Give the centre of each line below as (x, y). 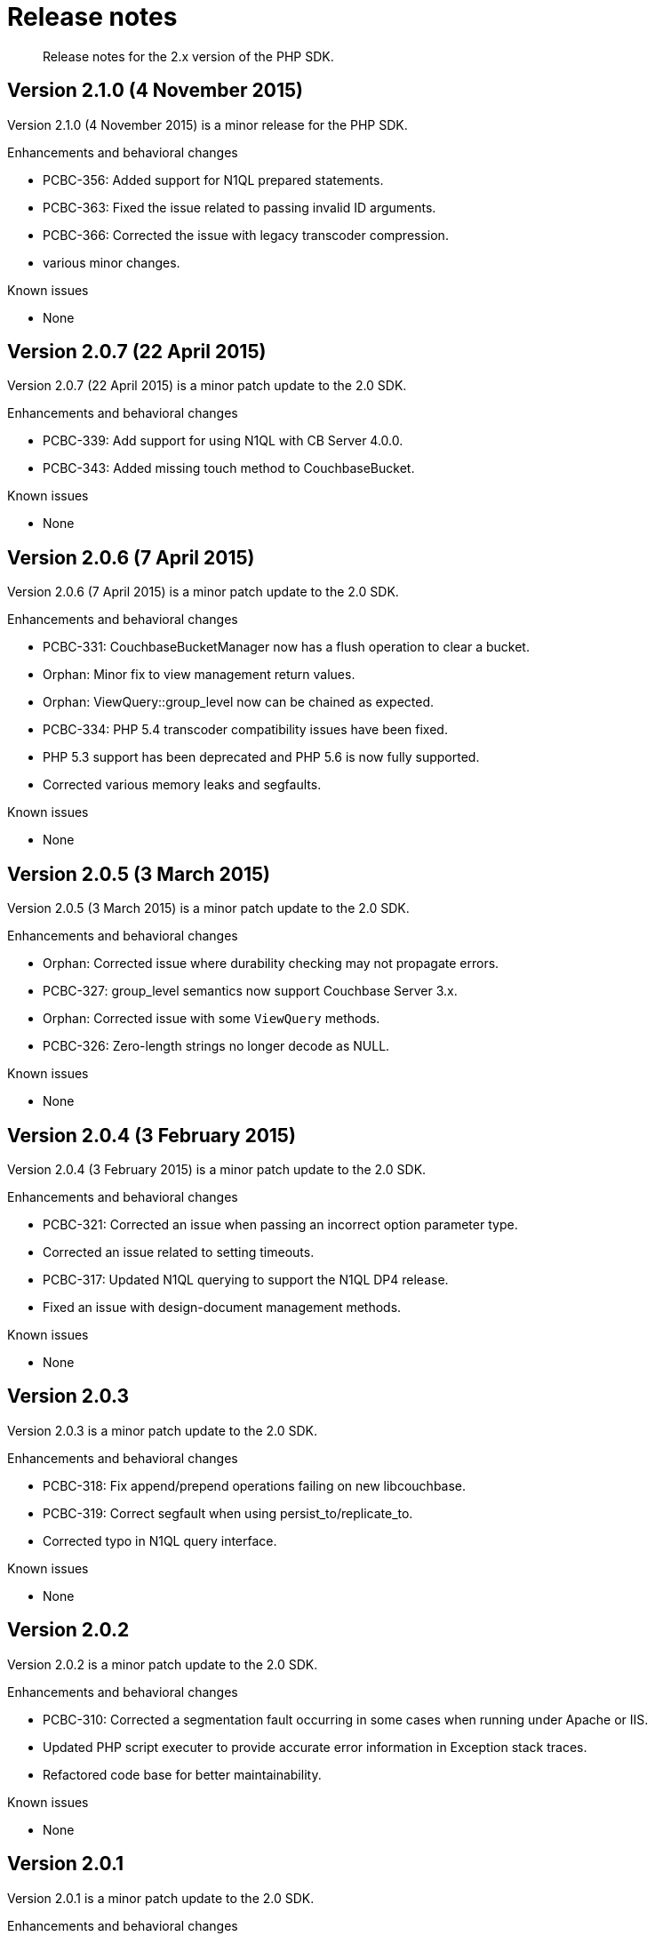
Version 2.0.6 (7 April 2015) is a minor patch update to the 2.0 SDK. (203, 592)
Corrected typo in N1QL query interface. (160, 1540)
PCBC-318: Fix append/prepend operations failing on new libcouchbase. (255, 1485)
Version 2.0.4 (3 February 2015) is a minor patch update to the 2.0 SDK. (217, 1169)
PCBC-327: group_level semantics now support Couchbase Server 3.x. (250, 991)
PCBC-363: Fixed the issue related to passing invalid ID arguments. (240, 207)
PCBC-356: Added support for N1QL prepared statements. (213, 180)
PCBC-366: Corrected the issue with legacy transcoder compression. (246, 235)
